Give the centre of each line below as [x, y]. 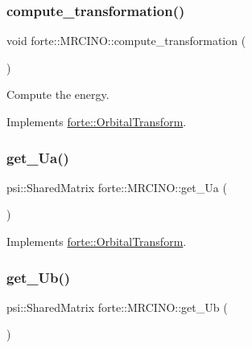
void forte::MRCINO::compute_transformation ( [126, 41]
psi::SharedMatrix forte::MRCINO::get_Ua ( [117, 187]
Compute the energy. [58, 94]
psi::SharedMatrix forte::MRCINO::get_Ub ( [117, 307]
